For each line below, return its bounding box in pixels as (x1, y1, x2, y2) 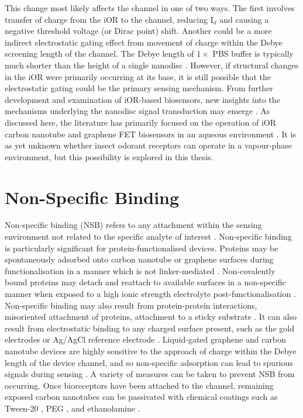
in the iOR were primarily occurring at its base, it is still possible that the (5, 70, 271, 82)
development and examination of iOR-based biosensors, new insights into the (5, 93, 280, 105)
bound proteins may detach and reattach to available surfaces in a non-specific (5, 276, 286, 288)
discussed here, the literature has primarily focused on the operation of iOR (5, 116, 277, 128)
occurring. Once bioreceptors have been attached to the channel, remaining (5, 379, 274, 391)
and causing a (219, 13, 269, 25)
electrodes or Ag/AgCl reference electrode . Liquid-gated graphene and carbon (5, 333, 286, 346)
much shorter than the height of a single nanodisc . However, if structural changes (5, 58, 299, 71)
